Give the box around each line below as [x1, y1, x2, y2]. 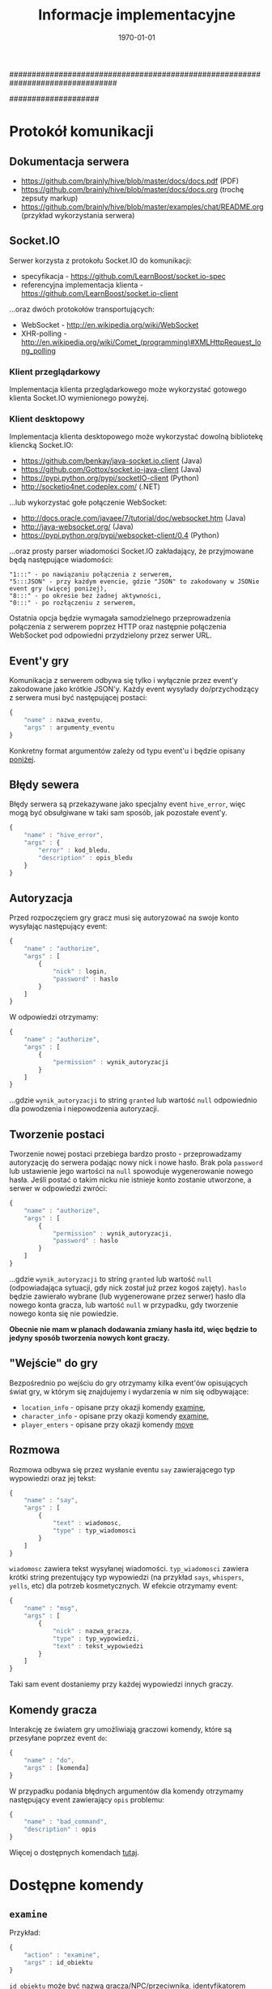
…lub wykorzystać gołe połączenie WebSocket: [9, 497, 168, 508]
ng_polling [20, 346, 56, 355]
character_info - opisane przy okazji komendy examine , [20, 1411, 210, 1420]
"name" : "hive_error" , [23, 831, 104, 840]
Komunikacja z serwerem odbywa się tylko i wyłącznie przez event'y [9, 676, 238, 685]
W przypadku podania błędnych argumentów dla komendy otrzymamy [9, 1786, 244, 1796]
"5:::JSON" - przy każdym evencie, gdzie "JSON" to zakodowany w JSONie [9, 578, 260, 586]
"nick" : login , [52, 967, 108, 975]
